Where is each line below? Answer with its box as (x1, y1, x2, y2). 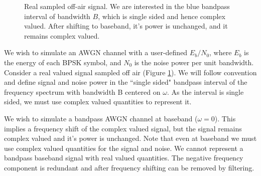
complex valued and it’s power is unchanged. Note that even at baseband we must (4, 133, 257, 143)
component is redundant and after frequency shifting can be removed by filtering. (4, 162, 254, 172)
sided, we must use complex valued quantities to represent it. (4, 96, 192, 107)
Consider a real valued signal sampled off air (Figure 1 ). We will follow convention (4, 67, 257, 77)
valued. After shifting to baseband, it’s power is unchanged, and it (24, 21, 228, 31)
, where (209, 47, 232, 58)
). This (214, 113, 236, 123)
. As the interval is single (167, 86, 244, 97)
